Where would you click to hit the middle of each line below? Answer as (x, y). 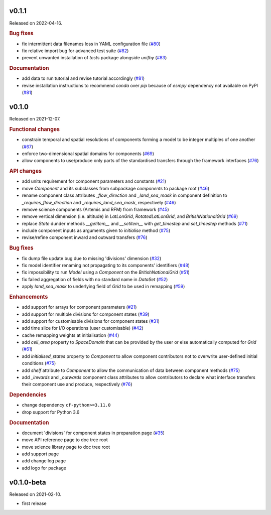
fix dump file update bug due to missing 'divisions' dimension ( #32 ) (92, 258)
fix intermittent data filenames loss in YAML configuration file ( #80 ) (91, 44)
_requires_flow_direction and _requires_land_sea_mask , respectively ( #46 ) (99, 202)
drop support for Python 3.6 (51, 412)
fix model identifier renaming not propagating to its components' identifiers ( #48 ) (106, 265)
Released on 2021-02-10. (35, 494)
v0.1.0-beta (28, 482)
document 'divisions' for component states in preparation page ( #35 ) (93, 433)
